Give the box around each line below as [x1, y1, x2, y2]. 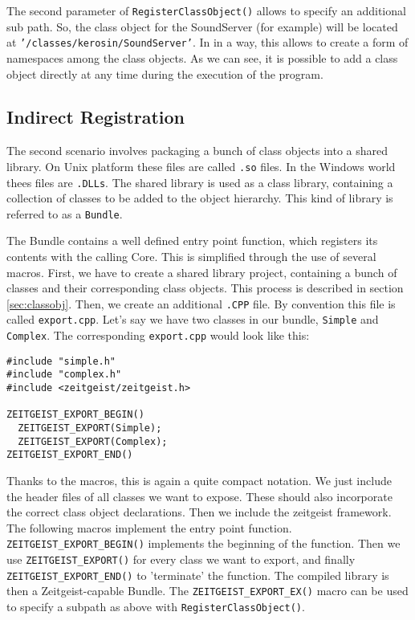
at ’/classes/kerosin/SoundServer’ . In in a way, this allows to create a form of [6, 34, 409, 51]
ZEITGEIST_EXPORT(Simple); [18, 422, 162, 434]
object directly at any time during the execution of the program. [6, 65, 323, 82]
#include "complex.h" [6, 369, 122, 381]
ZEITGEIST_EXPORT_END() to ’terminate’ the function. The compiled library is [6, 566, 389, 583]
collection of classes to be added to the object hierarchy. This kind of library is [6, 190, 393, 206]
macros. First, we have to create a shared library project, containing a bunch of [6, 263, 397, 280]
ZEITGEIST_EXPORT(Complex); [18, 435, 168, 447]
